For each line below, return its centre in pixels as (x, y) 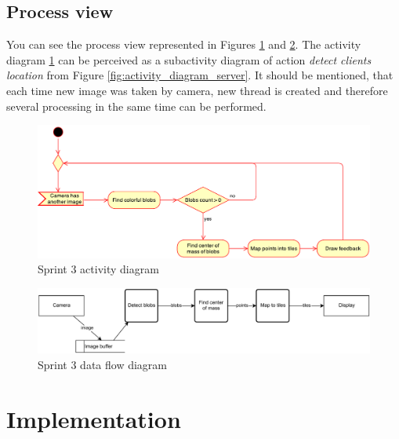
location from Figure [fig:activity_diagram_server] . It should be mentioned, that (200, 75)
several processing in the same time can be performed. (136, 106)
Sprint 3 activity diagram (98, 269)
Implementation (94, 418)
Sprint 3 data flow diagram (102, 364)
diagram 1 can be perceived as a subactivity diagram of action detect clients (189, 59)
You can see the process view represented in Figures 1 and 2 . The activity (184, 44)
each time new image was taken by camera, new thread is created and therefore (197, 90)
